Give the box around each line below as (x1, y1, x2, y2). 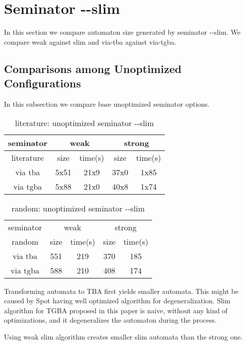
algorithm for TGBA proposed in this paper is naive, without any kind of (4, 305, 228, 315)
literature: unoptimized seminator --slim (15, 117, 154, 129)
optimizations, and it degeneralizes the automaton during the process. (4, 315, 217, 325)
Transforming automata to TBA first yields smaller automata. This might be (4, 285, 239, 296)
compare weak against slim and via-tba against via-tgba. (4, 36, 176, 47)
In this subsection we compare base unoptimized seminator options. (4, 98, 210, 109)
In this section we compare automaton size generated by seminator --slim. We (4, 27, 241, 37)
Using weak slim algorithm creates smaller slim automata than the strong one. (4, 331, 243, 342)
